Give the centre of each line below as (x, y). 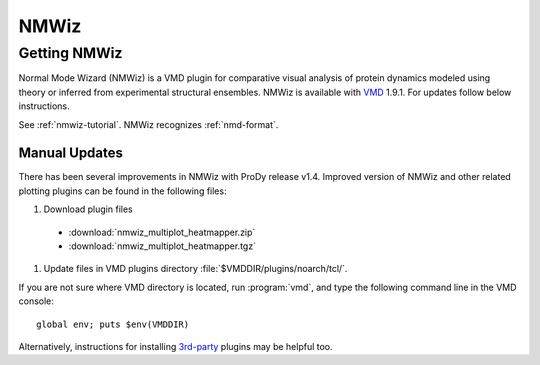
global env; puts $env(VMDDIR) (113, 324)
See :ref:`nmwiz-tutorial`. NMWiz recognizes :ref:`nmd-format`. (148, 124)
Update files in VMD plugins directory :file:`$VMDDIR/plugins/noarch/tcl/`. (195, 269)
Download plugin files (88, 209)
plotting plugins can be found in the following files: (122, 191)
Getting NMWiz (70, 53)
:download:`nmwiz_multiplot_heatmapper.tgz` (162, 246)
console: (36, 301)
